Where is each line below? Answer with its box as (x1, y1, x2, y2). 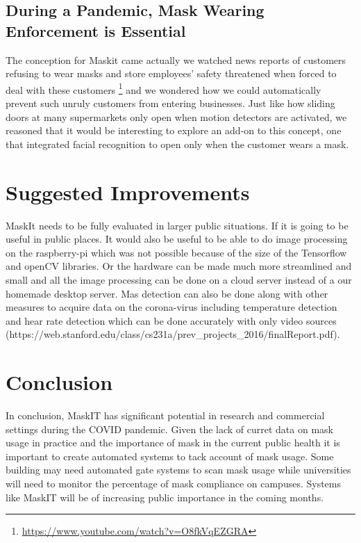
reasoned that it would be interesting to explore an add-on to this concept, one (6, 123, 342, 138)
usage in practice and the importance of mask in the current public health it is (6, 435, 340, 450)
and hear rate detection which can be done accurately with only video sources (6, 313, 337, 327)
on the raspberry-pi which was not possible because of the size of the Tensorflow (6, 245, 347, 259)
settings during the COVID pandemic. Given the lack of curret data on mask (6, 421, 333, 436)
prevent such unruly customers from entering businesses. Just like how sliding (6, 96, 335, 111)
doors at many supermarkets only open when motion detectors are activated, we (6, 109, 347, 124)
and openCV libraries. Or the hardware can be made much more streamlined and (6, 259, 352, 273)
